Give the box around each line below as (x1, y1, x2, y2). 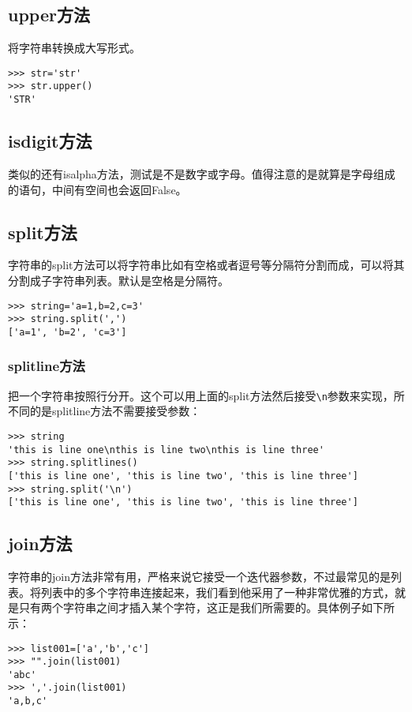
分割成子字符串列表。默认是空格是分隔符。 (8, 272, 229, 288)
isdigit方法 (8, 129, 92, 153)
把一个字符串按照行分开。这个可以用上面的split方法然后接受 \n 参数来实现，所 (8, 387, 405, 403)
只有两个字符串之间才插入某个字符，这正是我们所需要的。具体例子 (18, 599, 361, 616)
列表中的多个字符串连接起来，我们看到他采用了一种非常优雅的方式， (40, 583, 395, 600)
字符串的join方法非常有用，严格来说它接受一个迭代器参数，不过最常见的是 (8, 568, 391, 585)
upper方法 (8, 2, 90, 27)
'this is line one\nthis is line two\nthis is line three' (8, 444, 324, 455)
